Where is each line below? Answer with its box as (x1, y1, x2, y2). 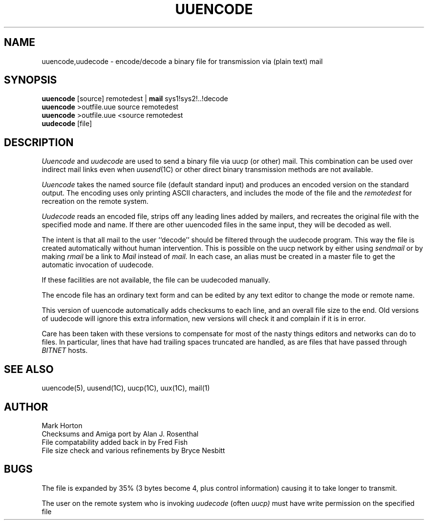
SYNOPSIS (4, 74, 57, 87)
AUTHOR (4, 400, 48, 413)
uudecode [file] (42, 119, 92, 128)
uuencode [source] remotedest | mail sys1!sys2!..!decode (42, 94, 228, 103)
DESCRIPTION (4, 136, 74, 149)
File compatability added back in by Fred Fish (42, 437, 188, 446)
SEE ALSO (4, 363, 54, 375)
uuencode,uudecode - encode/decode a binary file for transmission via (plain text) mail (42, 57, 323, 65)
